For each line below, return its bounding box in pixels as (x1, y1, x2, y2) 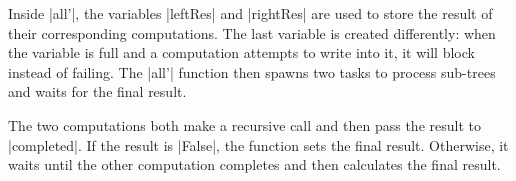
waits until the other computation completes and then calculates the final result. (8, 154, 501, 175)
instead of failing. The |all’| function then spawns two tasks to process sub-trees (8, 61, 496, 82)
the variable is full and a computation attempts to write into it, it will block (8, 42, 475, 63)
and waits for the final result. (8, 81, 187, 102)
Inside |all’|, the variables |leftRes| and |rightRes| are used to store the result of (8, 3, 493, 23)
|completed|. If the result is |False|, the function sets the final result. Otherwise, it (8, 134, 509, 155)
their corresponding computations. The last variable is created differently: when (8, 22, 496, 43)
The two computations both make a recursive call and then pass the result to (8, 114, 481, 135)
